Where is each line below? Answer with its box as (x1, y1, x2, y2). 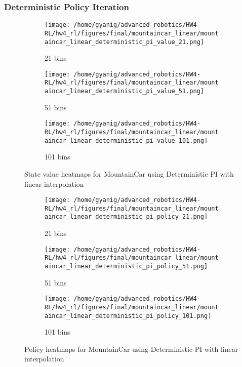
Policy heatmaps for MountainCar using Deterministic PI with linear (24, 343, 238, 354)
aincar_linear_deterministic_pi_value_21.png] (45, 38, 204, 46)
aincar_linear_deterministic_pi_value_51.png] (45, 88, 204, 95)
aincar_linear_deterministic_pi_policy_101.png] (45, 312, 212, 319)
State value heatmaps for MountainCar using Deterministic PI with (24, 168, 234, 179)
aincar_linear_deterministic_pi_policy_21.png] (45, 213, 208, 221)
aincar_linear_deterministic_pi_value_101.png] (45, 137, 208, 144)
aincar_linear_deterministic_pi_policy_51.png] (45, 262, 208, 270)
